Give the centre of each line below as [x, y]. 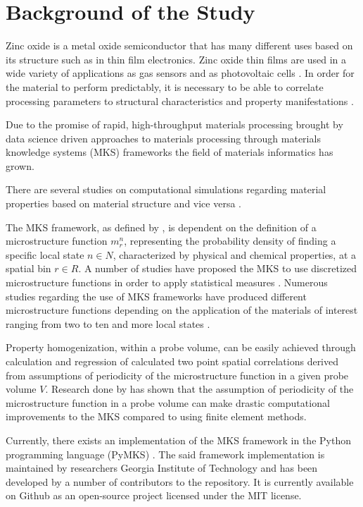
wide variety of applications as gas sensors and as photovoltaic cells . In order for [180, 73]
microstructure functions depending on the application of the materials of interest [182, 310]
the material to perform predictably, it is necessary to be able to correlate [165, 86]
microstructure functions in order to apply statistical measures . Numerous [167, 282]
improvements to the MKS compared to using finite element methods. [156, 416]
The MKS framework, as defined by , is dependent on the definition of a [161, 227]
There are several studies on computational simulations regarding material [166, 189]
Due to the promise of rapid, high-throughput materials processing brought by [174, 124]
